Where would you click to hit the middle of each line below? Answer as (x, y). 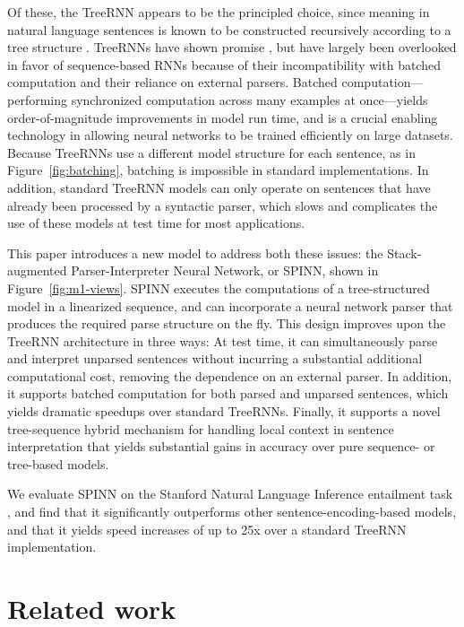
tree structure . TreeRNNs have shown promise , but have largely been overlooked (232, 47)
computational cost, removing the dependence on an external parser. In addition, (230, 375)
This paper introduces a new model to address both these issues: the (195, 253)
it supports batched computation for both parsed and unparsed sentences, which (228, 393)
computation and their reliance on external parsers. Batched (172, 82)
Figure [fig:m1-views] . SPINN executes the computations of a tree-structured (219, 287)
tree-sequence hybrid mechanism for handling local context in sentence (201, 428)
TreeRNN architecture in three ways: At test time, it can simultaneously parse (223, 340)
